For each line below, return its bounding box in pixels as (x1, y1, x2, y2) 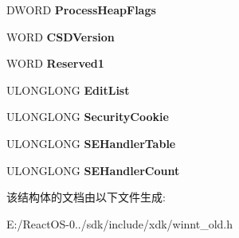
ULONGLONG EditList (6, 81, 130, 98)
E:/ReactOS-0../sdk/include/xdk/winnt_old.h (6, 215, 233, 232)
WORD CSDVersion (6, 28, 115, 45)
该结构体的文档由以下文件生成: (6, 189, 166, 205)
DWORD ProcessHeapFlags (6, 2, 156, 18)
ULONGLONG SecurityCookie (6, 108, 169, 125)
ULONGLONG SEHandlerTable (6, 135, 176, 151)
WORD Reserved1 (6, 55, 104, 72)
